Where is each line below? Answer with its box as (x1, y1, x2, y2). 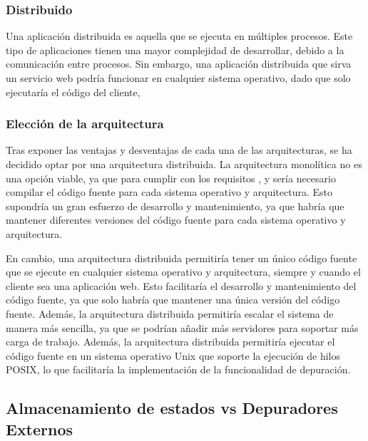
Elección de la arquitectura (6, 115, 164, 133)
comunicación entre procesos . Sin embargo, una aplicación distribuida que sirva (6, 56, 352, 71)
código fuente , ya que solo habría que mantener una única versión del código (6, 292, 340, 307)
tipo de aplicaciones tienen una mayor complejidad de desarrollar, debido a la (6, 42, 344, 57)
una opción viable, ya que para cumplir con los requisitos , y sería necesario (6, 170, 336, 185)
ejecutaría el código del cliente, (6, 84, 140, 99)
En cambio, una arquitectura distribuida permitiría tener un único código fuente (6, 250, 357, 265)
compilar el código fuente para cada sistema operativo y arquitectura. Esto (6, 185, 332, 199)
